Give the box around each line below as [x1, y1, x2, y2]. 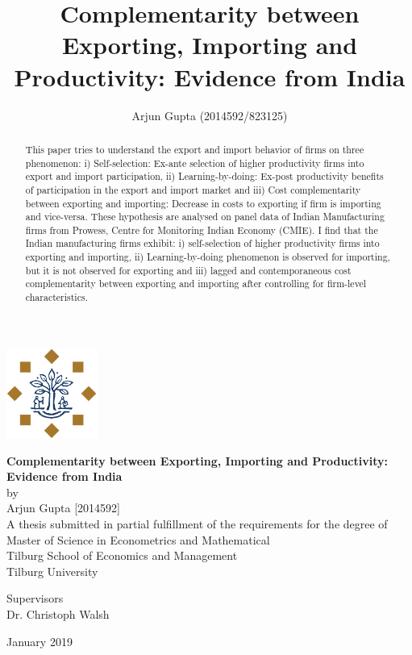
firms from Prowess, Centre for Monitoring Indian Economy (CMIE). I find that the [25, 223, 378, 236]
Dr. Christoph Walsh [6, 605, 110, 622]
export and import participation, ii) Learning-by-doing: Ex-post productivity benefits [25, 169, 384, 183]
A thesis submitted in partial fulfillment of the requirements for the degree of [6, 515, 388, 532]
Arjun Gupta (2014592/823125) [131, 106, 288, 123]
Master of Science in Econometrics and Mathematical [6, 531, 270, 548]
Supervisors [6, 590, 64, 607]
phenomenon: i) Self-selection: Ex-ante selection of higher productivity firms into [25, 156, 364, 169]
